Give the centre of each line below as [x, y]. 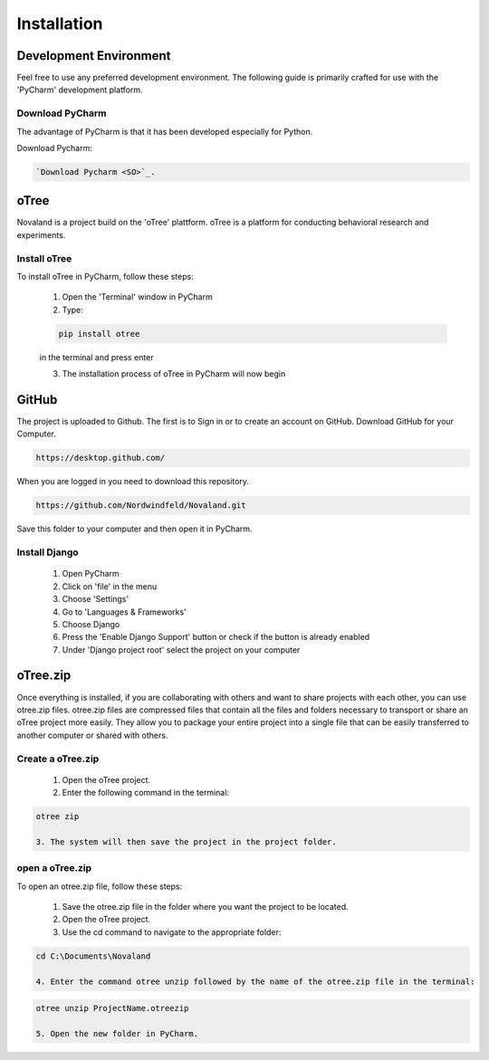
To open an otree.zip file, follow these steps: [100, 886]
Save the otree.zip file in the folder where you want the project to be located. [205, 906]
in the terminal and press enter [96, 357]
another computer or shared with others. [92, 735]
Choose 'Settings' [96, 599]
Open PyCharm [91, 574]
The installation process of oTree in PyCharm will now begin [174, 374]
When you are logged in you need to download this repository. [133, 482]
